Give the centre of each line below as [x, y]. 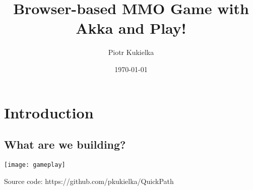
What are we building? [65, 144]
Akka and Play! [131, 28]
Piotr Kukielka [131, 52]
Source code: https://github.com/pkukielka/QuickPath [89, 181]
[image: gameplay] [35, 165]
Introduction [49, 112]
